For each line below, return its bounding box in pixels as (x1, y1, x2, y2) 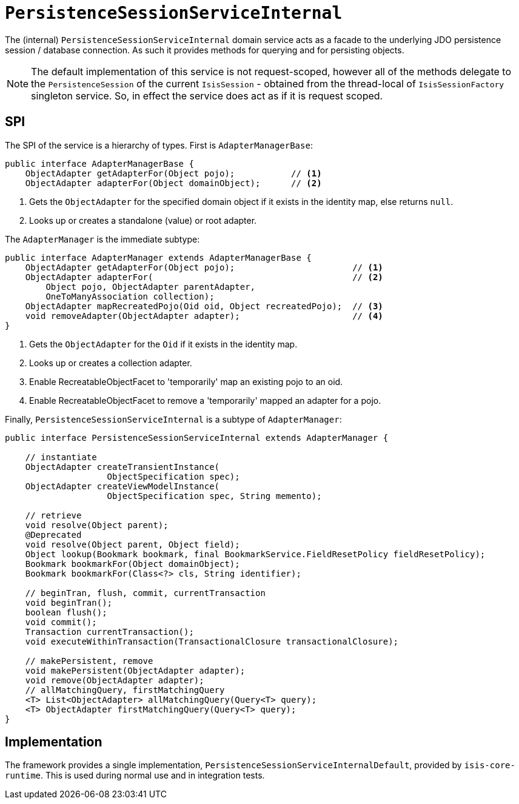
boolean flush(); (25, 607, 107, 617)
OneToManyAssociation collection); (45, 291, 215, 301)
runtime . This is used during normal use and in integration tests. (5, 770, 265, 781)
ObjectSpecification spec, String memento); (107, 491, 322, 501)
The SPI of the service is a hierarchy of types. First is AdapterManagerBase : (5, 139, 313, 150)
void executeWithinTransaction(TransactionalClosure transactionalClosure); (25, 636, 399, 646)
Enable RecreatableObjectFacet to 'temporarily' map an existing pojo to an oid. (29, 376, 343, 387)
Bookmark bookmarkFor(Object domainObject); (25, 558, 240, 569)
